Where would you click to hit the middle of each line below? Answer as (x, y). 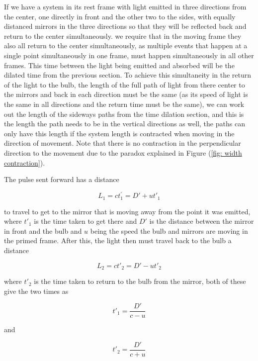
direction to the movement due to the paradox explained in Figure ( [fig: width (123, 152)
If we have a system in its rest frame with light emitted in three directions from (125, 6)
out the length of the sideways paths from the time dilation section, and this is (124, 114)
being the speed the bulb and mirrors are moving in (169, 230)
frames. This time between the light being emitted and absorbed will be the (119, 65)
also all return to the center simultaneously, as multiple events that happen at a (126, 45)
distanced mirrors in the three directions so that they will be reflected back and (125, 26)
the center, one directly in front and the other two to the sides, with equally (120, 16)
